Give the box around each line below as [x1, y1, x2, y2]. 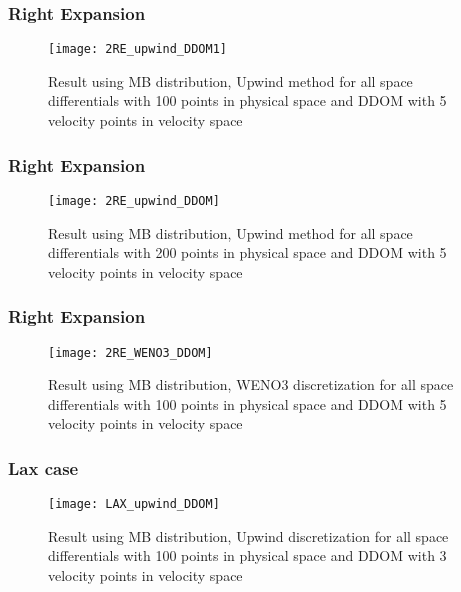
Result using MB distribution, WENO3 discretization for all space [48, 374, 454, 395]
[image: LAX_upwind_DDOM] [48, 497, 220, 512]
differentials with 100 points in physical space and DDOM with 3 [48, 545, 447, 566]
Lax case [8, 455, 79, 480]
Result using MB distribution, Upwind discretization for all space [48, 525, 449, 546]
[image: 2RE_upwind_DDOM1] [48, 42, 227, 57]
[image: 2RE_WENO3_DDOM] [48, 345, 213, 360]
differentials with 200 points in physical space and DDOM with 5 [48, 242, 447, 263]
